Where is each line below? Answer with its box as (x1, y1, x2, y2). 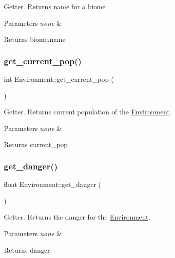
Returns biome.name (4, 34, 66, 44)
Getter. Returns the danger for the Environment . (4, 212, 151, 222)
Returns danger (4, 244, 50, 255)
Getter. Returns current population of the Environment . (4, 107, 172, 117)
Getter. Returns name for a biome (4, 1, 106, 11)
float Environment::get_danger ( (4, 179, 101, 189)
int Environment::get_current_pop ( (4, 74, 114, 84)
